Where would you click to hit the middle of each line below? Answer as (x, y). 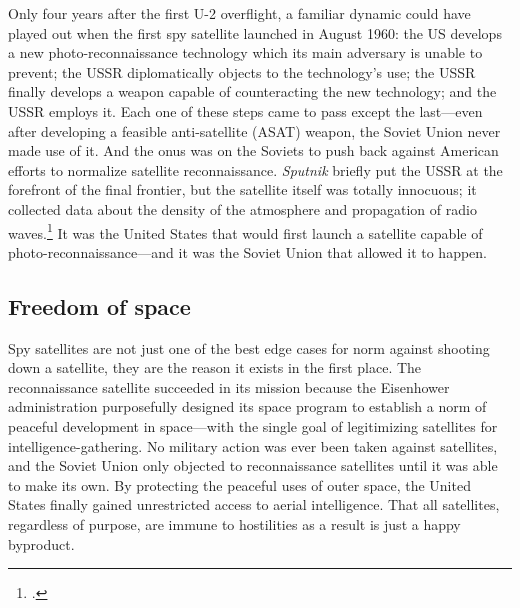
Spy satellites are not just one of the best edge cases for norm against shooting (249, 347)
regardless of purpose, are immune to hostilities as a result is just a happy (234, 523)
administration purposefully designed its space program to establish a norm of (247, 406)
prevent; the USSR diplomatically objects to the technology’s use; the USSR (242, 71)
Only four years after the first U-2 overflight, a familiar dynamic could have (239, 13)
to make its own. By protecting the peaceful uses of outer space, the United (239, 484)
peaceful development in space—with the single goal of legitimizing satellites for (253, 425)
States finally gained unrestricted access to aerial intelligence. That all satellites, (254, 504)
